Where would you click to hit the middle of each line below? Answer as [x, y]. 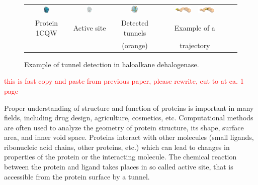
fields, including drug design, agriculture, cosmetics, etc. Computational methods [129, 118]
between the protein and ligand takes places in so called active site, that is [119, 167]
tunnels [135, 32]
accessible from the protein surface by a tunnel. [77, 176]
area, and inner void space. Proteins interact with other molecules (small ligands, [129, 137]
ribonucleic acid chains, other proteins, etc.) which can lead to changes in [117, 147]
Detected [135, 23]
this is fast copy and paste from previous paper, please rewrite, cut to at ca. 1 [124, 81]
